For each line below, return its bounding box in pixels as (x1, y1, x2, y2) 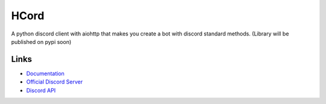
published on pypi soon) (11, 38, 72, 45)
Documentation (26, 70, 65, 77)
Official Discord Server (26, 78, 83, 85)
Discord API (26, 87, 56, 94)
